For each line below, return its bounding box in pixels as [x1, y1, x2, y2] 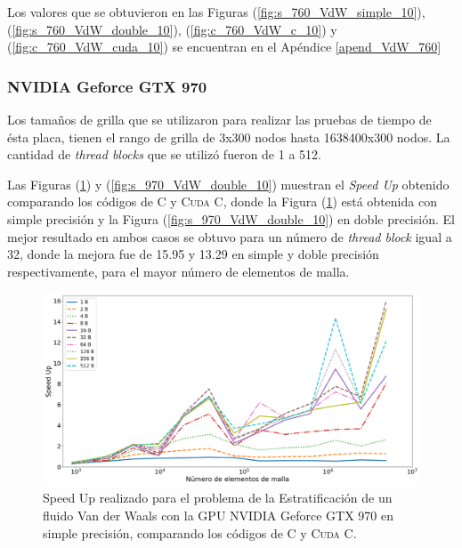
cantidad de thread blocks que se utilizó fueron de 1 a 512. [7, 145, 321, 164]
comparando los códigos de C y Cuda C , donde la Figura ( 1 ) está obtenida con [7, 192, 437, 211]
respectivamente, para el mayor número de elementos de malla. [7, 262, 350, 280]
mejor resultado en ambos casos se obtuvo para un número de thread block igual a [7, 227, 452, 246]
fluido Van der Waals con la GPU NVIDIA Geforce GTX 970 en [43, 506, 394, 525]
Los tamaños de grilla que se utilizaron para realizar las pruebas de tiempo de [7, 110, 432, 128]
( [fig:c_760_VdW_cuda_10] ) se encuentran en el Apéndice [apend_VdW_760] [7, 37, 442, 56]
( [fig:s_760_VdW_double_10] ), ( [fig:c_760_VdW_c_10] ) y [7, 20, 337, 38]
